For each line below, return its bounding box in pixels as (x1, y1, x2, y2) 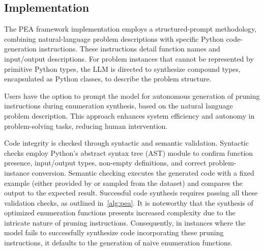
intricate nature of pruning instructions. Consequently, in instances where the (4, 217, 246, 228)
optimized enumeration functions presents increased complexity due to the (4, 207, 236, 218)
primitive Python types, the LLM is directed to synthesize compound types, (4, 63, 241, 74)
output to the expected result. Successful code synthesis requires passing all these (4, 187, 258, 198)
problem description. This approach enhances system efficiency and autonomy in (4, 110, 255, 121)
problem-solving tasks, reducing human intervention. (4, 120, 168, 131)
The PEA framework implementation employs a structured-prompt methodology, (4, 23, 257, 34)
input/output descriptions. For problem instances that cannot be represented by (4, 53, 254, 64)
